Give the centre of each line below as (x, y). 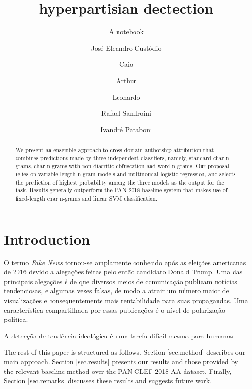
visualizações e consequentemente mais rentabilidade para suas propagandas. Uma (126, 300)
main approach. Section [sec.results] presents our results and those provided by (121, 361)
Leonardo (126, 96)
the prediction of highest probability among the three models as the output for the (120, 182)
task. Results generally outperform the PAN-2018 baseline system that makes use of (121, 190)
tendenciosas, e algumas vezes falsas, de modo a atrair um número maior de (117, 291)
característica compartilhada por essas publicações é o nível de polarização (115, 310)
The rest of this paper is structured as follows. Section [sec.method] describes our (125, 352)
